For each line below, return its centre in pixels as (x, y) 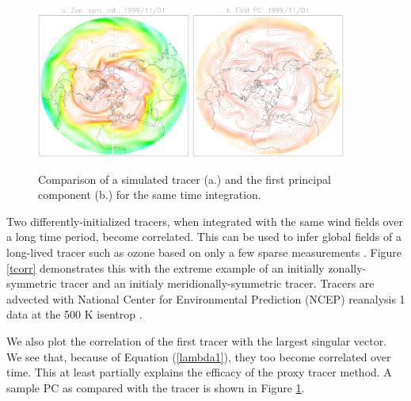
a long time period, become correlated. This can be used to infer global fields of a (204, 237)
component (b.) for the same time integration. (150, 195)
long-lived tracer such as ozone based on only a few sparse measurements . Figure (204, 252)
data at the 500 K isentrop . (74, 314)
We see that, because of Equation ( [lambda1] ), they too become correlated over (199, 356)
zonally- (347, 267)
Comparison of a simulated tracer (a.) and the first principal (185, 179)
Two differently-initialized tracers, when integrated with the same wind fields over (205, 221)
